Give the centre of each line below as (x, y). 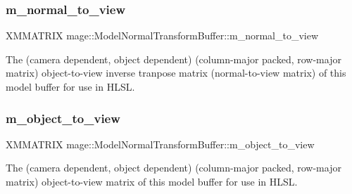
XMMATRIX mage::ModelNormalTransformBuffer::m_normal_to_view (162, 35)
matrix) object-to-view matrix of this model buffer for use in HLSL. (152, 181)
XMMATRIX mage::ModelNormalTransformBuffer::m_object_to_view (160, 144)
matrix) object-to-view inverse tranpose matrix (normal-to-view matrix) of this (176, 73)
